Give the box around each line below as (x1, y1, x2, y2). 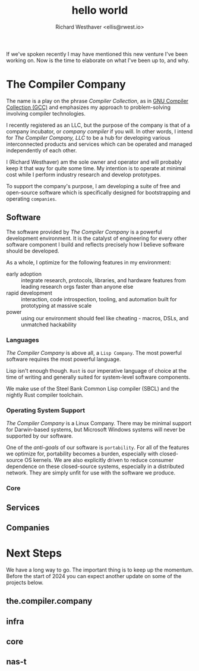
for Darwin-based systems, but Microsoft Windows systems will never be (6, 426, 185, 433)
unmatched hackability (21, 321, 77, 328)
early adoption (6, 270, 42, 277)
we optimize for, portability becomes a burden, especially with (6, 450, 159, 457)
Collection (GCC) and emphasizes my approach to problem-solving (6, 104, 171, 111)
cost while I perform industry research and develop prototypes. (6, 171, 162, 178)
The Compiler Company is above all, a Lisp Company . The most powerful (6, 349, 182, 356)
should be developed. (6, 247, 59, 254)
